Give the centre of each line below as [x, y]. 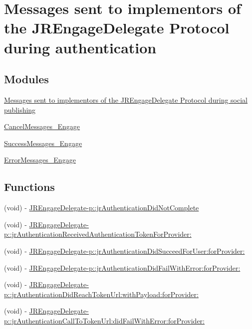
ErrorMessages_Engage [40, 160]
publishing [20, 109]
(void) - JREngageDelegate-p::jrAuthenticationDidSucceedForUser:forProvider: [125, 250]
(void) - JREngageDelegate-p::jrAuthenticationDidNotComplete [102, 208]
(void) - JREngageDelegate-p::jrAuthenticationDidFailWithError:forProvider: [122, 267]
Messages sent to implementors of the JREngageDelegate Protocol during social [126, 99]
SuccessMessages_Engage [43, 143]
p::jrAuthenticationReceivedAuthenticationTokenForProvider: [98, 234]
